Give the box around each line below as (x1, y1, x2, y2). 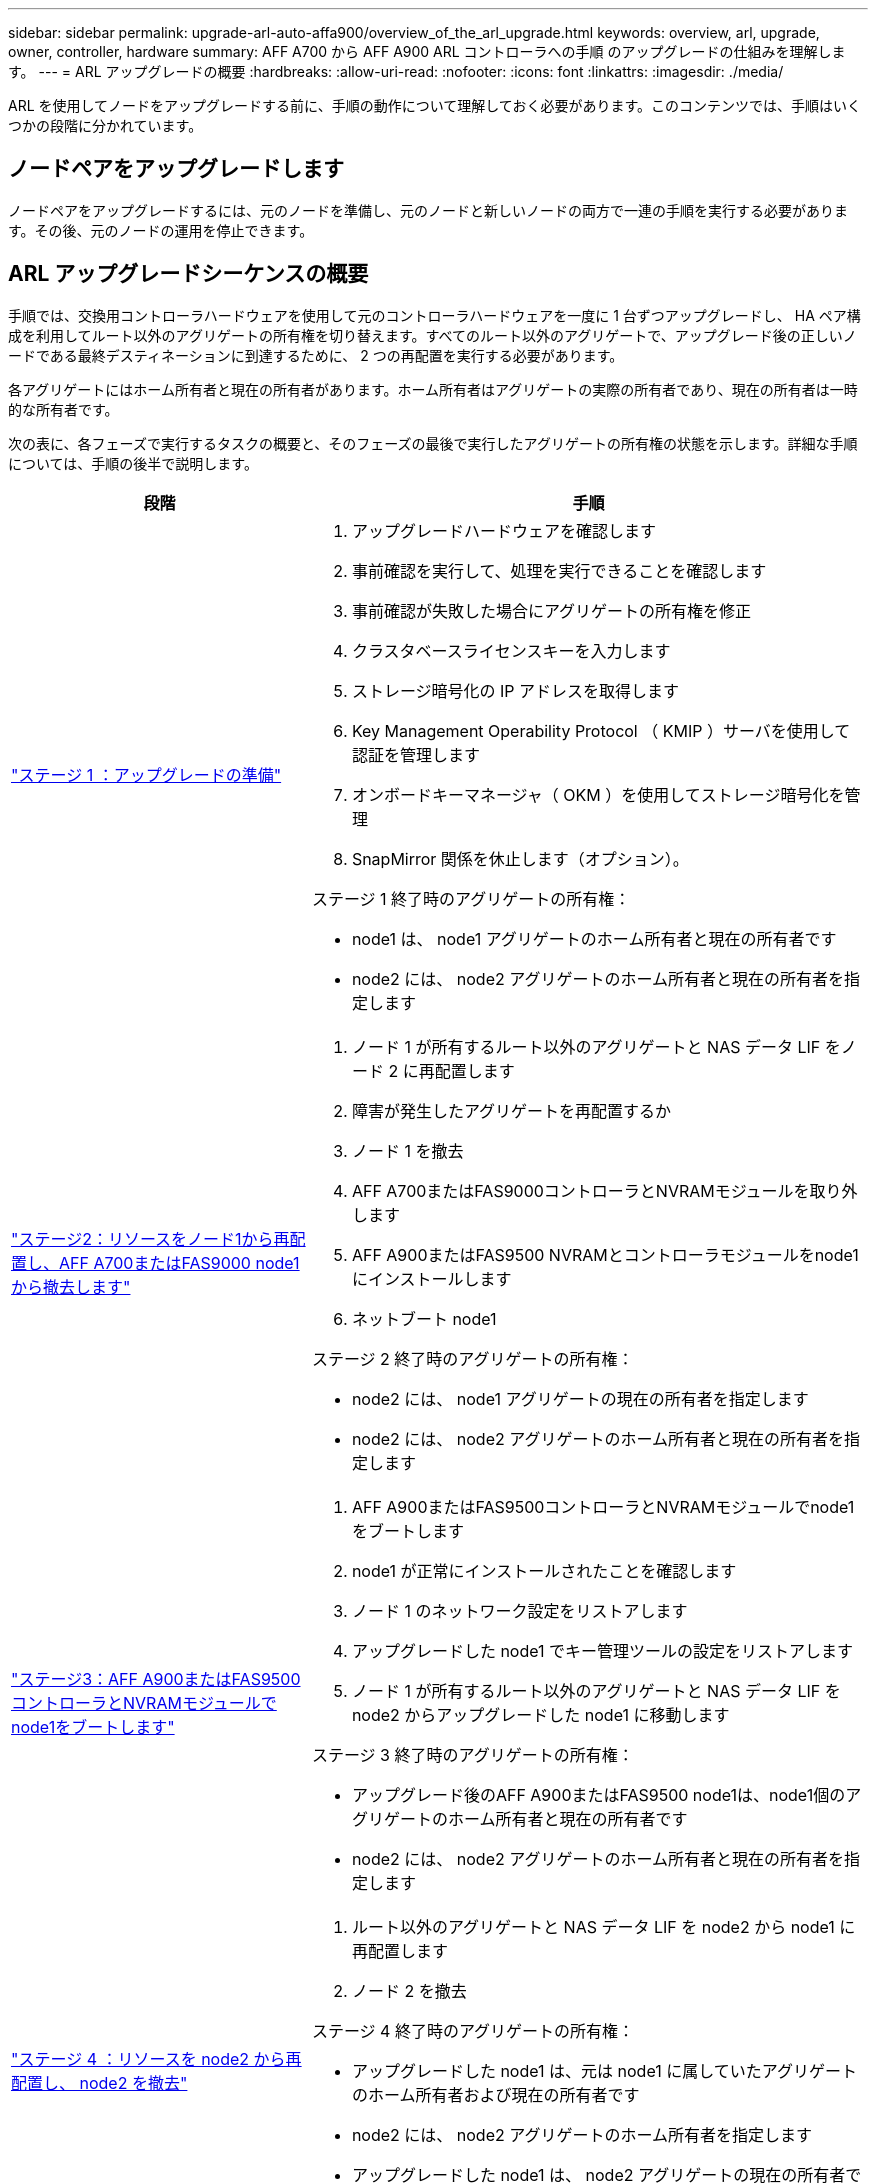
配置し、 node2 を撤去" (11, 2072, 188, 2093)
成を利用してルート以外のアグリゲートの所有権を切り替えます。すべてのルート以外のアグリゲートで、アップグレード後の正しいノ (8, 326, 857, 344)
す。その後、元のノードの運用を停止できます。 (8, 221, 314, 239)
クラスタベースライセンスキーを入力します (351, 640, 671, 661)
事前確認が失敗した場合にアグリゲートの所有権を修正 (351, 600, 752, 621)
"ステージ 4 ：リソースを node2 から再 (11, 2048, 302, 2069)
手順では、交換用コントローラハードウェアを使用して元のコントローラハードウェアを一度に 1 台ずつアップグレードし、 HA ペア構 (8, 306, 861, 324)
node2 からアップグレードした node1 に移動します (351, 1704, 730, 1725)
